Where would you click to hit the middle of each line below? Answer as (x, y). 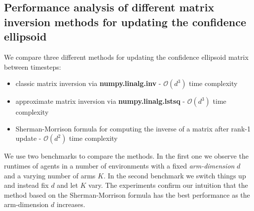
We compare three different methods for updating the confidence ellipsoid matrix (126, 57)
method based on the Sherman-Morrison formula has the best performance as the (127, 194)
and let (68, 185)
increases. (71, 204)
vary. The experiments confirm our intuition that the (168, 185)
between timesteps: (33, 66)
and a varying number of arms (50, 175)
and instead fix (26, 185)
